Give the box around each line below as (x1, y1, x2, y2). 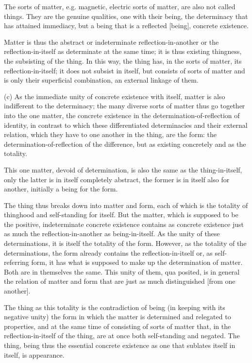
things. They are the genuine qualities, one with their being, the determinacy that (4, 11, 248, 21)
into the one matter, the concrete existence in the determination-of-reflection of (4, 110, 240, 120)
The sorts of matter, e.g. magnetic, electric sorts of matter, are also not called (4, 1, 235, 11)
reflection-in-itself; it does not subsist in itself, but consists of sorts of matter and (4, 65, 245, 75)
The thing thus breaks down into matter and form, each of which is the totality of (4, 200, 248, 210)
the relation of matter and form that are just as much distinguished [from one (4, 276, 235, 286)
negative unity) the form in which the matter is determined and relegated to (4, 311, 231, 322)
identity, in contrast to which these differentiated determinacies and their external (4, 120, 248, 130)
